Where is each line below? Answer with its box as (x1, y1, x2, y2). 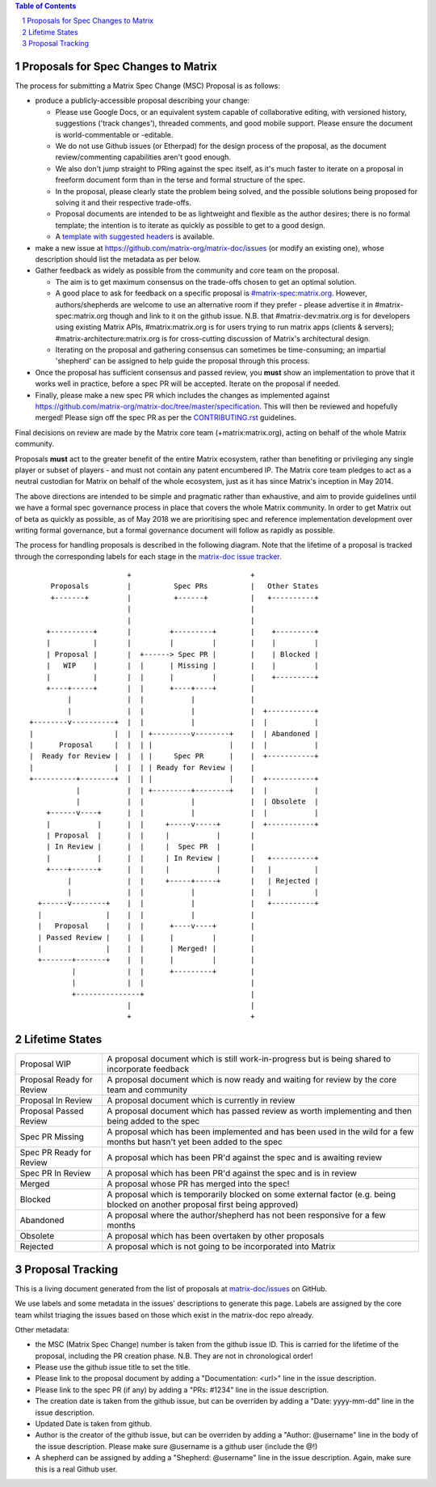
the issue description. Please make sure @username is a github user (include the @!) (35, 1441, 318, 1451)
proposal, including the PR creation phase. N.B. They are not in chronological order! (35, 1351, 313, 1361)
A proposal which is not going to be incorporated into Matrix (107, 1241, 336, 1252)
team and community (107, 1084, 187, 1095)
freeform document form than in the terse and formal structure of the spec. (55, 175, 306, 185)
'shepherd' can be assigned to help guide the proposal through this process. (55, 356, 310, 366)
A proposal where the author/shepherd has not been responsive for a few (107, 1210, 387, 1221)
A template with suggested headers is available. (55, 231, 215, 242)
